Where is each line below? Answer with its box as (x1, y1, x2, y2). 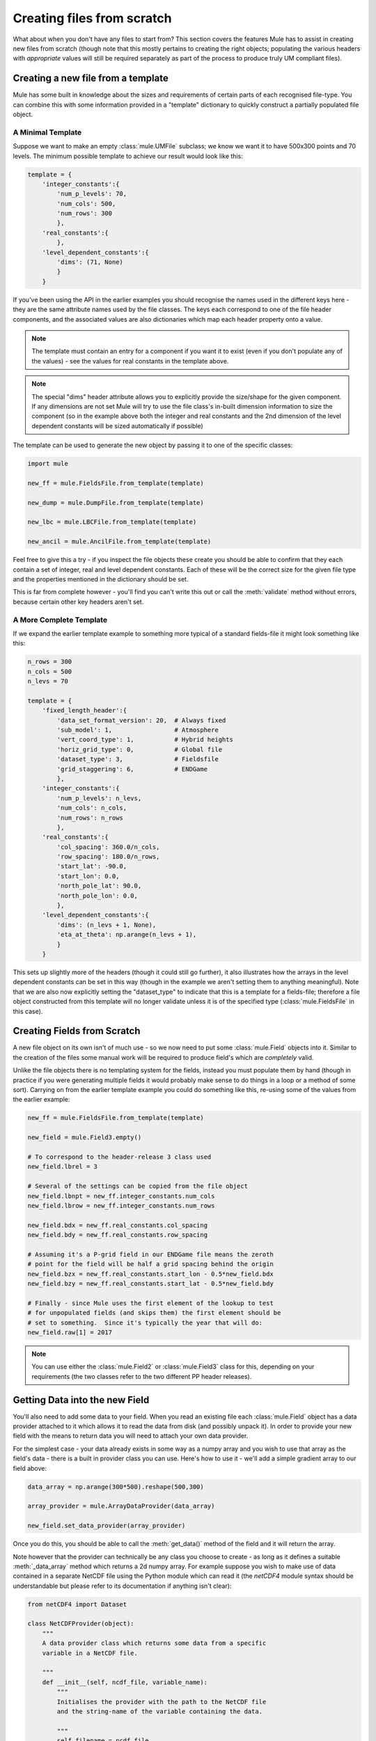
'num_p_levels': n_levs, (56, 794, 142, 802)
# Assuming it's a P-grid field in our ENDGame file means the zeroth (27, 1250, 274, 1258)
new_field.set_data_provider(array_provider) (27, 1522, 186, 1530)
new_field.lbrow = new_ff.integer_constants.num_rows (27, 1201, 215, 1210)
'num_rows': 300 (56, 210, 113, 217)
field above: (13, 1464, 47, 1472)
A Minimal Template (13, 127, 82, 137)
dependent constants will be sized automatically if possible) (31, 421, 203, 430)
